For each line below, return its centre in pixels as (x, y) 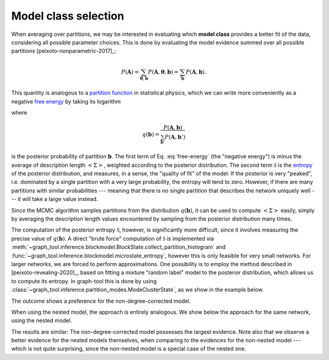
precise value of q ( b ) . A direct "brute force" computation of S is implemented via (113, 238)
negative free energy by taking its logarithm (66, 101)
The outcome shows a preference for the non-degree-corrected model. (101, 301)
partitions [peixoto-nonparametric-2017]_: (64, 51)
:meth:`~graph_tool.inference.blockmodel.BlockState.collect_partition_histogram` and (118, 247)
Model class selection (68, 16)
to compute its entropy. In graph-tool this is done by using (84, 281)
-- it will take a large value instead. (55, 199)
